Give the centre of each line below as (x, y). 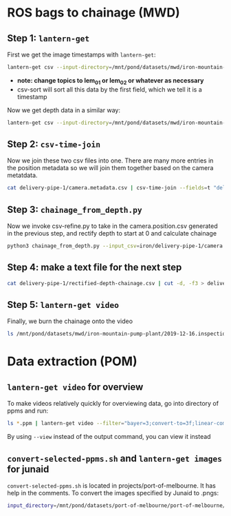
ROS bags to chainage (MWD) (93, 13)
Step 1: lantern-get (48, 38)
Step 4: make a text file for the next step (95, 268)
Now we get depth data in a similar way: (64, 110)
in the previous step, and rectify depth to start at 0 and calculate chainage (112, 234)
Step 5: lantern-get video (63, 305)
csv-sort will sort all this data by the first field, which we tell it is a (110, 89)
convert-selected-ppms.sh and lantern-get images (114, 458)
